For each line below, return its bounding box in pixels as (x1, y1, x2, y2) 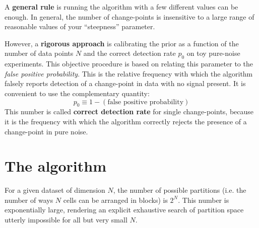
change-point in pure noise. (5, 126, 88, 136)
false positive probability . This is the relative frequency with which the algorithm (5, 68, 253, 79)
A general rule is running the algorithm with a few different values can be (5, 2, 238, 12)
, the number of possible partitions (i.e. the (113, 185, 246, 195)
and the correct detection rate (83, 48, 176, 58)
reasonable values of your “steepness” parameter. (5, 21, 155, 32)
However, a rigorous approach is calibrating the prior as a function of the (5, 38, 239, 48)
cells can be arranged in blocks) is (63, 194, 168, 205)
